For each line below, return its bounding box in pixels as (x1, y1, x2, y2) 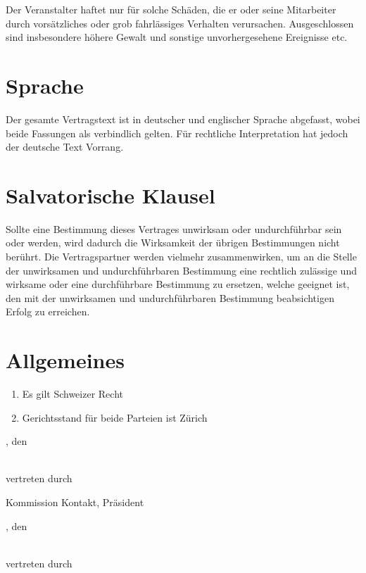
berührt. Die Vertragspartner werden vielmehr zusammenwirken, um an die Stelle (6, 249, 357, 263)
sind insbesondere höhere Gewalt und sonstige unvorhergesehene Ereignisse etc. (6, 30, 348, 44)
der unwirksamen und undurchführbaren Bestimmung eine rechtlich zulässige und (6, 263, 357, 277)
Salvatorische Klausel (6, 180, 215, 209)
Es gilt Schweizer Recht (22, 386, 123, 401)
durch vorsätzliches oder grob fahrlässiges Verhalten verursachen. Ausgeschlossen (6, 15, 354, 30)
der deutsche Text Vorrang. (6, 139, 124, 154)
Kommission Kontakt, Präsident (6, 495, 144, 510)
